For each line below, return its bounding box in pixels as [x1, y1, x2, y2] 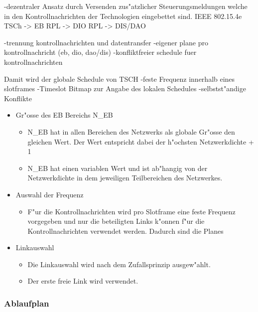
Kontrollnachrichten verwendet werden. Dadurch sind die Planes [27, 225, 224, 236]
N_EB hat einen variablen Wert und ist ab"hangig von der [27, 162, 208, 173]
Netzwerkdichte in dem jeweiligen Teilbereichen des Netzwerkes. [27, 172, 223, 183]
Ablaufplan [4, 297, 49, 309]
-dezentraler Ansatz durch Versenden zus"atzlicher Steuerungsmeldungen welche [4, 1, 248, 11]
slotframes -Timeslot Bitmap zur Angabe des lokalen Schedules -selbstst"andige [4, 83, 246, 94]
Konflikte [4, 93, 32, 103]
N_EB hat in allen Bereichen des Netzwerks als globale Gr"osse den [27, 126, 235, 137]
